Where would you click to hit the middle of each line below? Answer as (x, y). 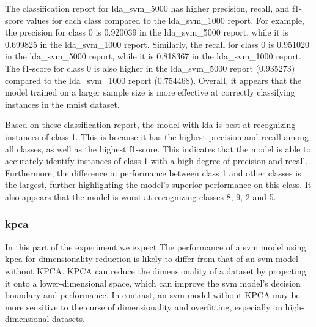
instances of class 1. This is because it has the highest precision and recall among (157, 136)
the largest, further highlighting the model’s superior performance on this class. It (158, 185)
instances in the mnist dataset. (62, 104)
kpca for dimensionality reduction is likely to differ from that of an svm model (152, 259)
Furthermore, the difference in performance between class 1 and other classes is (153, 172)
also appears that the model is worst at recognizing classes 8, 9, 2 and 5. (141, 196)
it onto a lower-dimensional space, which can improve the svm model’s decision (153, 283)
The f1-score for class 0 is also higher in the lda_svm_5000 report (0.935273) (150, 68)
